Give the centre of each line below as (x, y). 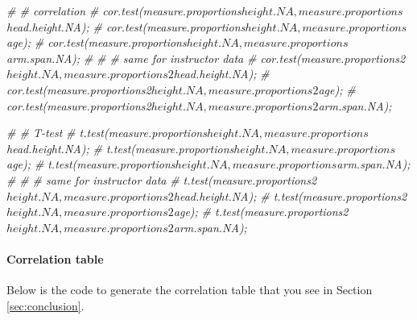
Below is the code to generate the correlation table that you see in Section (190, 290)
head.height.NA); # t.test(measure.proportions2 (290, 195)
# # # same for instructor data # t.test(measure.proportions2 (162, 179)
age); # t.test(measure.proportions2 (261, 212)
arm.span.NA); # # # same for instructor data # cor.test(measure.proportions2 (206, 58)
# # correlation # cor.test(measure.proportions (124, 10)
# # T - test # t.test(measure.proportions (107, 133)
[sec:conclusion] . (45, 305)
